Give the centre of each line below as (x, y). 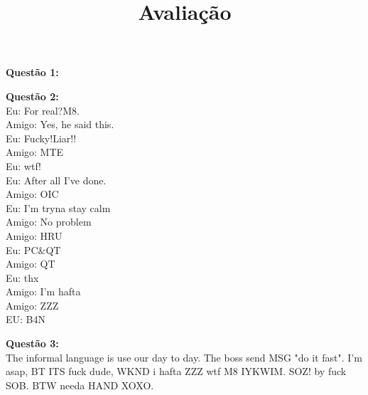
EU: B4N (26, 319)
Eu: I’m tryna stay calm (58, 207)
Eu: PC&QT (33, 249)
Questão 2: (32, 96)
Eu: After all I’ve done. (56, 180)
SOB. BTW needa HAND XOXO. (80, 385)
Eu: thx (22, 277)
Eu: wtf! (23, 165)
